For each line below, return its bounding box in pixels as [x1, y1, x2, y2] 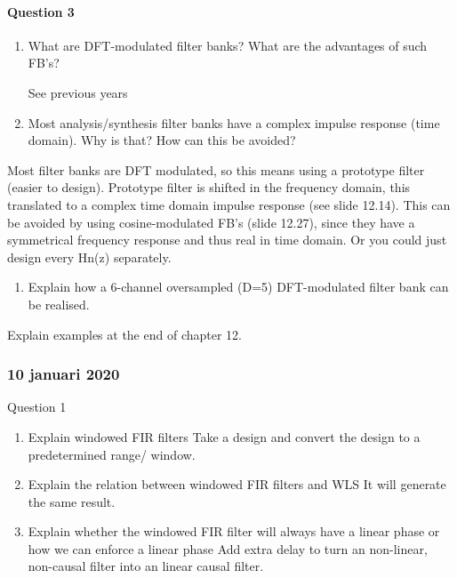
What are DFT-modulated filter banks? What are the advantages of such [28, 36, 428, 54]
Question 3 [7, 2, 75, 20]
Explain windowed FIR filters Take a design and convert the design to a [28, 427, 421, 446]
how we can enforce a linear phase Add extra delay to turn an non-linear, [28, 539, 428, 558]
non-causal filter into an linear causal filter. [28, 557, 264, 575]
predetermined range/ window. [28, 445, 196, 463]
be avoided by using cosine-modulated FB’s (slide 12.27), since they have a [7, 213, 415, 231]
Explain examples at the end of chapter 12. [7, 325, 242, 343]
